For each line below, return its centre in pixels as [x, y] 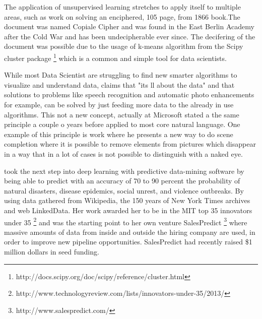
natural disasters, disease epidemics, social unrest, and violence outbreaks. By [124, 190]
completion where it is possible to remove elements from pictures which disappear [130, 144]
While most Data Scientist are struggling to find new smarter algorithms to [121, 75]
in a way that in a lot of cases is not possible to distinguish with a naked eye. [123, 153]
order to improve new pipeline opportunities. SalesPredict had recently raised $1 [128, 242]
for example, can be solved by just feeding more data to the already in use [119, 104]
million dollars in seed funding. [52, 251]
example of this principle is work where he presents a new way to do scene [119, 134]
